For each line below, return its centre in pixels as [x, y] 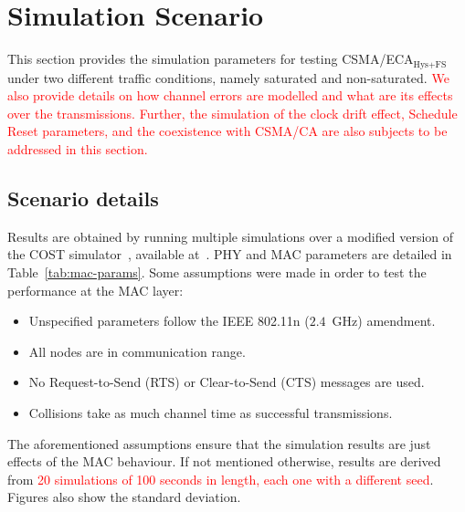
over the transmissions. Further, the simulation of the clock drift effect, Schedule [232, 113]
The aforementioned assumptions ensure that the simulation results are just [219, 443]
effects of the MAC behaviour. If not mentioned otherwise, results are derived [224, 461]
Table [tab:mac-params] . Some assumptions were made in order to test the [217, 272]
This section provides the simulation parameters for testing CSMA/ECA [211, 59]
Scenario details [83, 198]
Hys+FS [430, 64]
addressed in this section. [78, 148]
